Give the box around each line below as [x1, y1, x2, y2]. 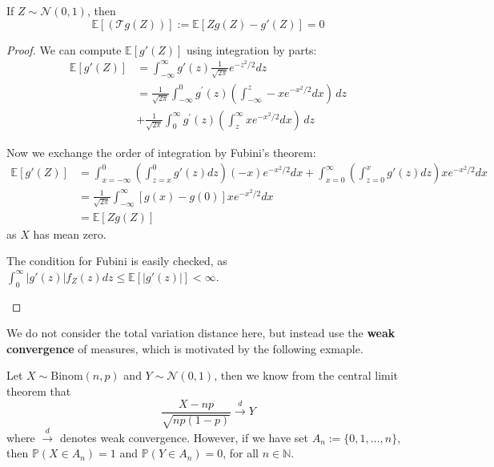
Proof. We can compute [6, 41, 122, 58]
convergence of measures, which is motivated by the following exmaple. [6, 340, 363, 356]
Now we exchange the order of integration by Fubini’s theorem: [6, 143, 316, 160]
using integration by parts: [187, 41, 317, 58]
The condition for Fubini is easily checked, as [6, 252, 227, 269]
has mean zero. [33, 225, 106, 242]
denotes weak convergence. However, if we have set [59, 429, 308, 445]
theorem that [6, 382, 71, 399]
